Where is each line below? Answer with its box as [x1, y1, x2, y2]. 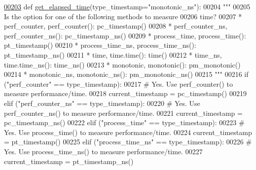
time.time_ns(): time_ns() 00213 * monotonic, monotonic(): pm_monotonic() [4, 59, 241, 69]
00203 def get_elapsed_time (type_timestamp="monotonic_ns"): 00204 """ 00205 [4, 1, 251, 11]
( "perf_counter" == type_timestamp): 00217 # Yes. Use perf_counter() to [4, 78, 233, 89]
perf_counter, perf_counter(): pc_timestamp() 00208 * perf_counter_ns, [4, 21, 227, 31]
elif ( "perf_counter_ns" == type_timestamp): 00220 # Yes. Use [4, 98, 200, 108]
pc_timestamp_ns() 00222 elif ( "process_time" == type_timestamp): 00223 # [4, 117, 245, 128]
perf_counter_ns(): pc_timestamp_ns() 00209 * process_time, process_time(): [4, 30, 246, 40]
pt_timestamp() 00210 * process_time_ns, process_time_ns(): [4, 40, 196, 50]
